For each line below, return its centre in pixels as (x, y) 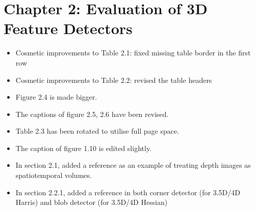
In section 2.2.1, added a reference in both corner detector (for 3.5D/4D (128, 192)
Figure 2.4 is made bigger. (56, 97)
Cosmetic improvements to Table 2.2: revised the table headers (114, 80)
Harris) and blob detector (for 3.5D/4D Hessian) (92, 202)
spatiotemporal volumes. (54, 175)
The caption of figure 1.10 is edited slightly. (84, 148)
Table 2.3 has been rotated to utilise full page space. (97, 131)
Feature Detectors (68, 28)
